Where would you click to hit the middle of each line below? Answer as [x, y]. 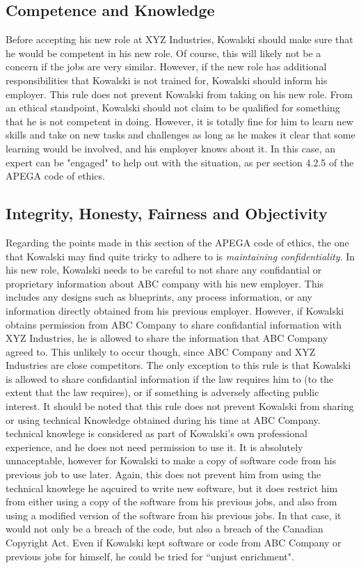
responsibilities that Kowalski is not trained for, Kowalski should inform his [167, 80]
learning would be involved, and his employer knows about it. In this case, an [171, 148]
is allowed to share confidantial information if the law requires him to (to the [170, 378]
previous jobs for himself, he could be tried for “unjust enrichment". [150, 556]
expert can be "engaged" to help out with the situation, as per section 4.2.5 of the [180, 162]
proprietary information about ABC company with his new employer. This [165, 283]
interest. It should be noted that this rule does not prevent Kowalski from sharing [180, 406]
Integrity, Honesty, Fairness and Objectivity [167, 213]
